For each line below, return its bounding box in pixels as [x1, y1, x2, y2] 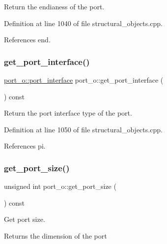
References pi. [4, 141, 46, 151]
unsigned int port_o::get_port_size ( [4, 181, 116, 191]
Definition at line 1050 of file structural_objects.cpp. [4, 124, 163, 134]
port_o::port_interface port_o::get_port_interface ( [4, 75, 164, 85]
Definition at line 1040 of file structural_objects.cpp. [4, 18, 163, 28]
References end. [4, 34, 51, 45]
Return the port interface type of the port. [4, 108, 132, 118]
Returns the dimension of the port [4, 230, 107, 241]
